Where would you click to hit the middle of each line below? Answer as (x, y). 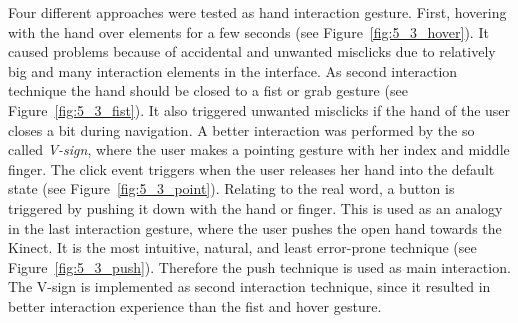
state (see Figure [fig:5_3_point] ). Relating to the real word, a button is (231, 188)
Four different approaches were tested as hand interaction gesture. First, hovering (257, 12)
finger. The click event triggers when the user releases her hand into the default (251, 168)
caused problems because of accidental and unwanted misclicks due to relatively (252, 51)
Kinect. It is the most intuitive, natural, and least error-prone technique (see (242, 247)
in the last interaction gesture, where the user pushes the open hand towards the (255, 227)
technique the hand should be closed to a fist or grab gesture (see (208, 90)
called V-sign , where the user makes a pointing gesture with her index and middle (259, 149)
